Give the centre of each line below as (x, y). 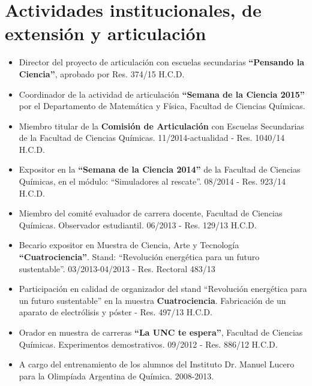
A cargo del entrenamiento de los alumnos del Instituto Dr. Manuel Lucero (157, 364)
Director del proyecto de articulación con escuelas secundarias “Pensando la (162, 62)
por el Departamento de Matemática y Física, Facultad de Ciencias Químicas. (162, 106)
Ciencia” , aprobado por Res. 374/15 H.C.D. (102, 73)
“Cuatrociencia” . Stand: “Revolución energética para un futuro (139, 257)
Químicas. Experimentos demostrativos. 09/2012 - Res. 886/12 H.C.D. (148, 344)
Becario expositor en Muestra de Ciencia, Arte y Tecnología (129, 245)
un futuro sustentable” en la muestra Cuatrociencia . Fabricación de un (152, 300)
